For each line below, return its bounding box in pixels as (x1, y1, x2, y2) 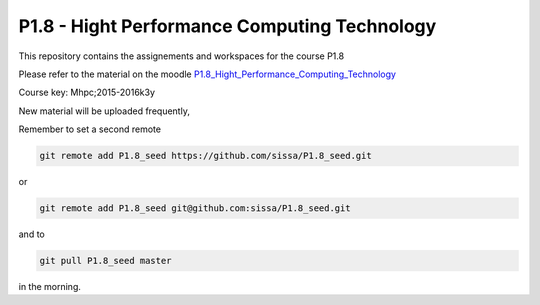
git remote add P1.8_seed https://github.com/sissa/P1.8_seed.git (39, 150, 372, 162)
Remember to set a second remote (18, 123, 162, 135)
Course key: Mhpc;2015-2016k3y (18, 86, 155, 99)
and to (18, 228, 45, 240)
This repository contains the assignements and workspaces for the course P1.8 (18, 50, 345, 62)
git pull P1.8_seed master (39, 255, 172, 267)
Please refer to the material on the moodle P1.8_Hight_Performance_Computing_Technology (18, 68, 397, 80)
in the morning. (18, 281, 82, 293)
